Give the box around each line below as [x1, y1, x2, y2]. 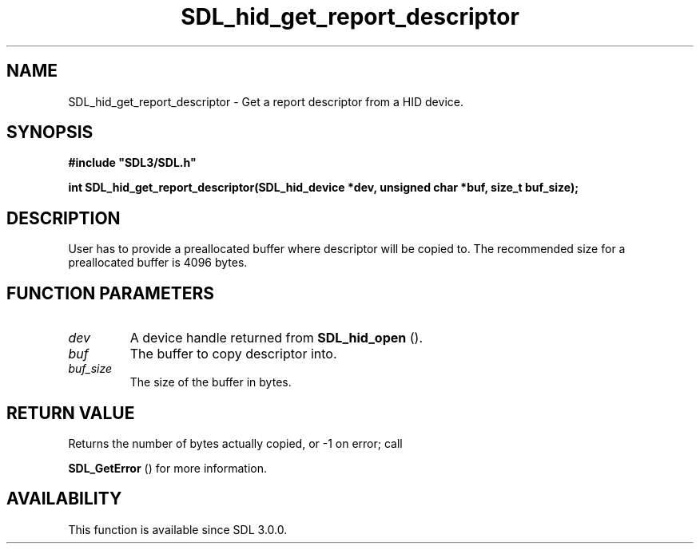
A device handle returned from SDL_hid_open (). [129, 330, 423, 346]
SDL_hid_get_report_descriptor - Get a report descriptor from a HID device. [68, 94, 463, 109]
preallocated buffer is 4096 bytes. [68, 255, 248, 270]
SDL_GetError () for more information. [68, 461, 268, 475]
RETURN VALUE [6, 402, 135, 423]
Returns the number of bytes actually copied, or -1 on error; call [68, 436, 403, 450]
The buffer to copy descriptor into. [129, 346, 337, 362]
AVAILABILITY [6, 489, 122, 509]
